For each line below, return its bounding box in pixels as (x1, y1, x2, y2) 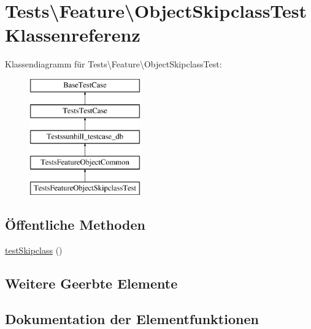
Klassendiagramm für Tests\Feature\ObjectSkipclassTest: (5, 58, 222, 70)
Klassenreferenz (5, 22, 140, 47)
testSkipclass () (5, 243, 63, 256)
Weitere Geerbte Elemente (5, 273, 178, 292)
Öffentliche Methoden (5, 214, 145, 233)
